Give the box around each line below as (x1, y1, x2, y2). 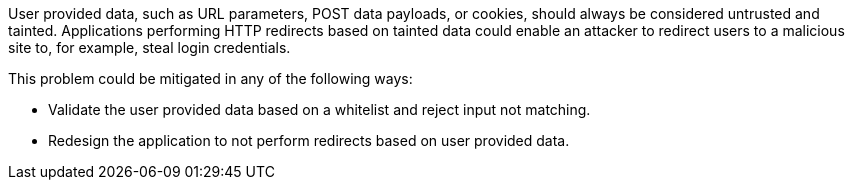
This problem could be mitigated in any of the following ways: (8, 70, 413, 87)
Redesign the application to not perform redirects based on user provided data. (48, 132, 570, 149)
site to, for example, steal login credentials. (8, 39, 291, 56)
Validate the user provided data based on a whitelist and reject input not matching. (48, 101, 591, 118)
